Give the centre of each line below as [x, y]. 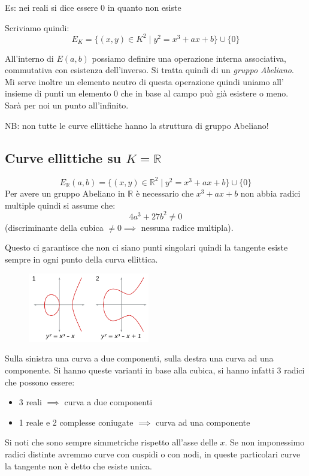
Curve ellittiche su [63, 157]
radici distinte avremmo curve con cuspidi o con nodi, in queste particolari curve [153, 454]
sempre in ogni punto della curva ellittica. [81, 259]
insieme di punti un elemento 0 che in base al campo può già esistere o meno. [147, 93]
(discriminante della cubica [54, 227]
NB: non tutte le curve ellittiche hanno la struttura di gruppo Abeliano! [137, 125]
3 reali [30, 402]
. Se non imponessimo [265, 442]
